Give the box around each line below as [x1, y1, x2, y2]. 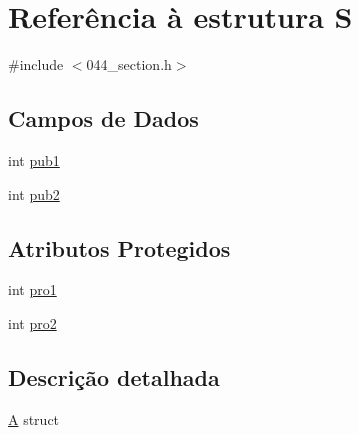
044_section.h [86, 54, 172, 75]
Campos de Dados [8, 103, 199, 134]
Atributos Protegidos [8, 232, 231, 263]
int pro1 [8, 279, 57, 300]
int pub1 [8, 149, 60, 170]
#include [8, 54, 64, 75]
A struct [8, 408, 60, 429]
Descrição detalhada [8, 361, 220, 392]
